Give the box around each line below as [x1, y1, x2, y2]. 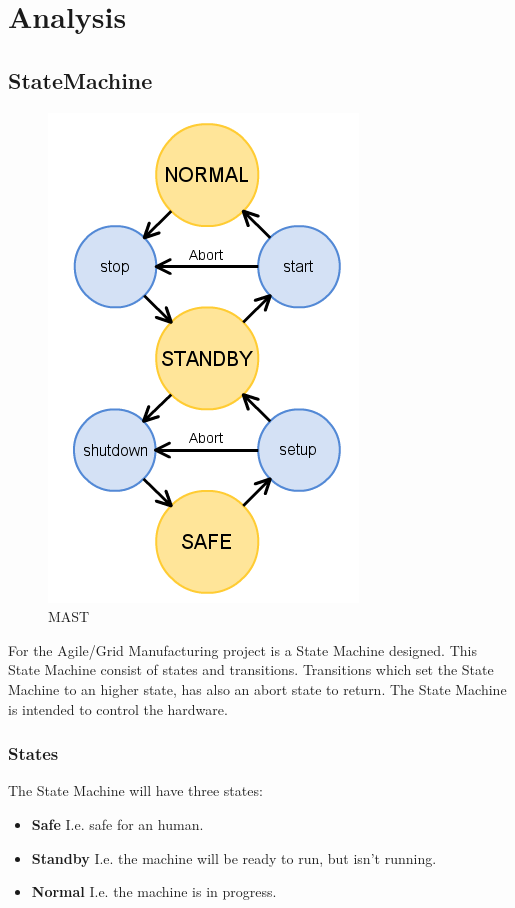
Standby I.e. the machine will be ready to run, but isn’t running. [31, 847, 437, 868]
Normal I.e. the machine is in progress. [31, 881, 277, 902]
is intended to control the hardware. [8, 698, 228, 719]
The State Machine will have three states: [8, 780, 263, 801]
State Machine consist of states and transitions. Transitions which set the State [8, 659, 494, 680]
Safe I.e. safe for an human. [31, 813, 204, 834]
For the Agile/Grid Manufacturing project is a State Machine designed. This [8, 639, 477, 660]
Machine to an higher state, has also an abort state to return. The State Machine [8, 678, 507, 699]
